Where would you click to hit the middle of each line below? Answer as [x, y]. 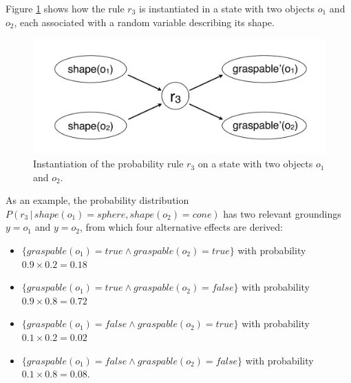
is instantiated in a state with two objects [227, 8]
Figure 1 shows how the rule [65, 8]
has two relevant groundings [282, 213]
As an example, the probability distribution [97, 200]
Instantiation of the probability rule [108, 164]
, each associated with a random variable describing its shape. [144, 22]
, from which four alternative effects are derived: [181, 227]
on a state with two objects [255, 164]
